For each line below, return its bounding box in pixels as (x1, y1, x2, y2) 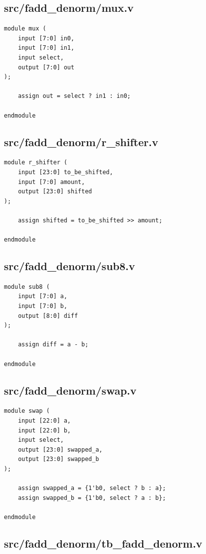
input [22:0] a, (18, 417, 71, 425)
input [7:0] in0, (18, 34, 75, 42)
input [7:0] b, (18, 303, 67, 310)
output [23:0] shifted (18, 188, 92, 195)
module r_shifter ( (4, 159, 67, 166)
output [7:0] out (18, 63, 75, 71)
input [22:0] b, (18, 427, 71, 434)
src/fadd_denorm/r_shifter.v (4, 134, 158, 149)
